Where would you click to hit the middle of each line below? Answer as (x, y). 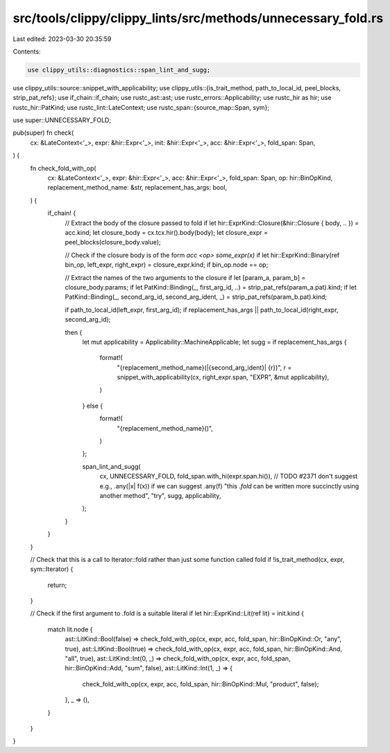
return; (57, 585)
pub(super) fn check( (43, 133)
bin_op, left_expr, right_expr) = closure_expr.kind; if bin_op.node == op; (167, 265)
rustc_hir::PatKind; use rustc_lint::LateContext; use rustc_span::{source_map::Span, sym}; (141, 107)
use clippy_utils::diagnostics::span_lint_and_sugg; (119, 70)
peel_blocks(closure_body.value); (113, 242)
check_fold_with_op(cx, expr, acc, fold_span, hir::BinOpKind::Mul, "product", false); (201, 684)
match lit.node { (70, 629)
